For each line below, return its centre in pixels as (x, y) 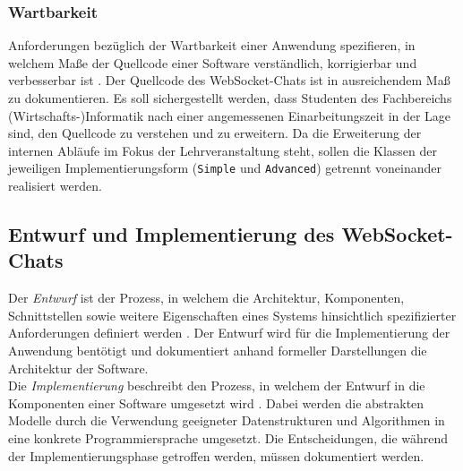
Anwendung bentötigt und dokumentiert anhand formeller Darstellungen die (218, 350)
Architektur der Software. (78, 368)
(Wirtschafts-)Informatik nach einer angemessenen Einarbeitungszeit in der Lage (230, 115)
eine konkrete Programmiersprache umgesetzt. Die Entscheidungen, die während (228, 437)
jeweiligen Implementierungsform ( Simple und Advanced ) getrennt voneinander (225, 168)
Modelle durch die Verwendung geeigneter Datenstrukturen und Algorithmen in (227, 420)
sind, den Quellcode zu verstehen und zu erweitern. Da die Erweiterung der (215, 133)
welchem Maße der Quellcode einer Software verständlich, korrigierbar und (213, 62)
